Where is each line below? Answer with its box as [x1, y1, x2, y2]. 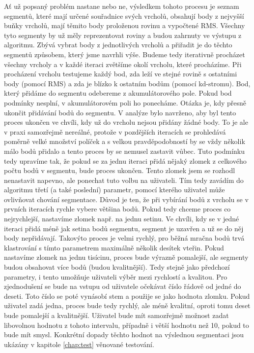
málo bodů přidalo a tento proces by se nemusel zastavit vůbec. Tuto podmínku [4, 145, 245, 156]
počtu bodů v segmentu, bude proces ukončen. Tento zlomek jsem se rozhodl [4, 165, 235, 176]
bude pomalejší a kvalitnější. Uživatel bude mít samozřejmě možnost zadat [4, 310, 229, 320]
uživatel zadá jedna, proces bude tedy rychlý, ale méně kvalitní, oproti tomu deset [4, 300, 251, 311]
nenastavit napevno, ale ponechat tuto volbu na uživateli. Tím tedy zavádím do [4, 175, 244, 185]
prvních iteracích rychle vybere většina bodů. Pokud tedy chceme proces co [4, 204, 231, 214]
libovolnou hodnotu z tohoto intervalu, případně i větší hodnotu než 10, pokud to [4, 319, 249, 330]
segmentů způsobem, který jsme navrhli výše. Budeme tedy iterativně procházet [4, 49, 245, 59]
